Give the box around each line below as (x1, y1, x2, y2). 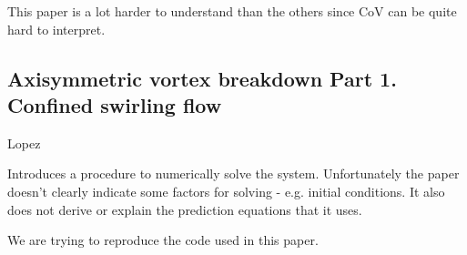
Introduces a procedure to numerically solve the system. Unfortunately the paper (7, 164, 460, 183)
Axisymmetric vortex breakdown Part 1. (7, 64, 397, 92)
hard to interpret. (7, 19, 106, 38)
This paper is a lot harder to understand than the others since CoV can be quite (7, 2, 457, 20)
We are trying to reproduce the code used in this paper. (7, 230, 319, 250)
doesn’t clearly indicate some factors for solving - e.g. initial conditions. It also (7, 181, 445, 200)
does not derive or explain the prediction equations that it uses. (7, 199, 362, 219)
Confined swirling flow (7, 90, 222, 118)
